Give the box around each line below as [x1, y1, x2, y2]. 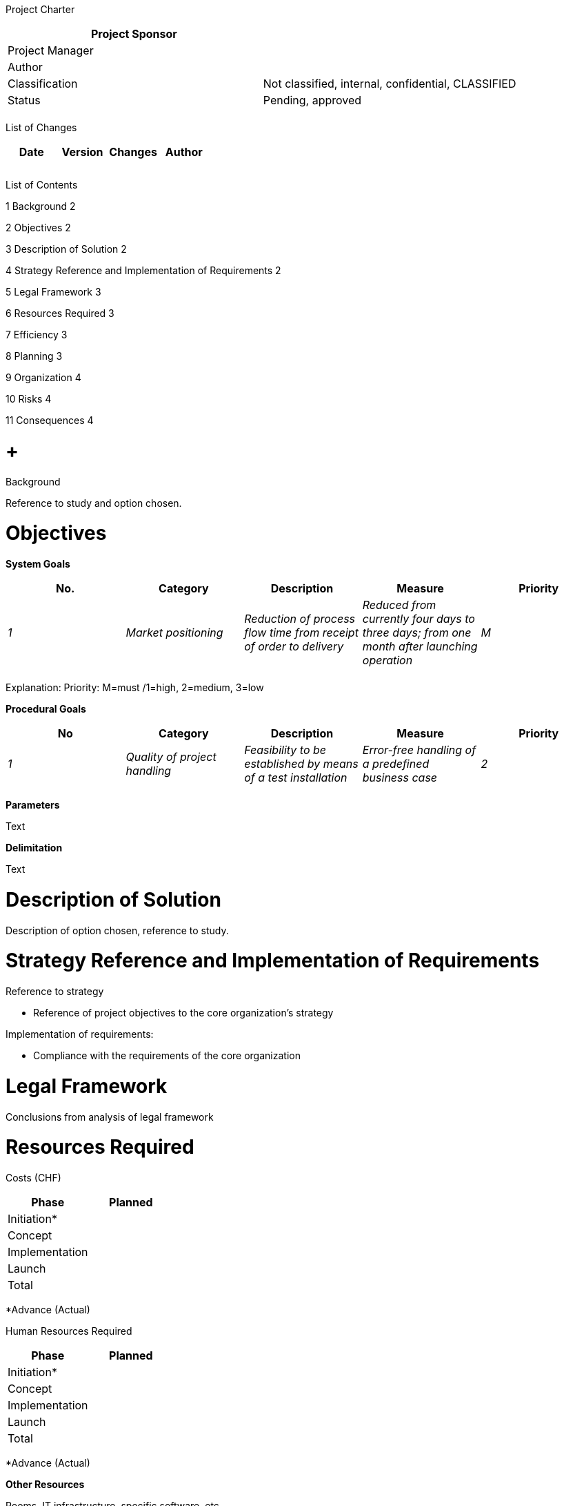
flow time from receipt [244, 626, 359, 639]
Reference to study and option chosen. [6, 496, 182, 509]
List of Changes [6, 122, 77, 133]
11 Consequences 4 [6, 414, 94, 426]
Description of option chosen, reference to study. [6, 924, 229, 936]
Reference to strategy [6, 985, 104, 997]
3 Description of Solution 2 [6, 243, 127, 255]
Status [8, 93, 41, 107]
